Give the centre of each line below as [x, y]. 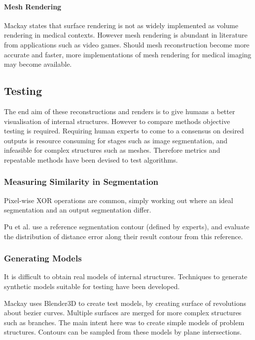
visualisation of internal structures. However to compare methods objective [117, 121]
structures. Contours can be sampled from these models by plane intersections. [123, 332]
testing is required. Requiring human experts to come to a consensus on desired [124, 131]
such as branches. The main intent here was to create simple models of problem [124, 322]
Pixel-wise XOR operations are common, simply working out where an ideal [119, 200]
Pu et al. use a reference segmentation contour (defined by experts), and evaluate [127, 226]
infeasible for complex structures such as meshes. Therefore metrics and [112, 150]
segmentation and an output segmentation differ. [78, 210]
